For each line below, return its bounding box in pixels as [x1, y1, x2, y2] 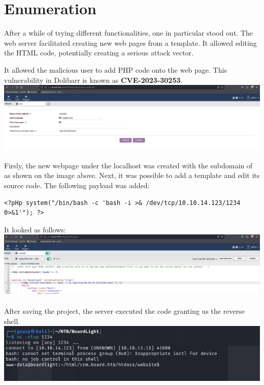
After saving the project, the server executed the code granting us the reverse [4, 306, 245, 316]
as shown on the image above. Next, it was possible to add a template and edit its [4, 170, 260, 181]
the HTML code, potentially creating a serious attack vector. [4, 47, 194, 58]
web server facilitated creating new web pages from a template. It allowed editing [4, 37, 257, 48]
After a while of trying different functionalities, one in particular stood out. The [4, 27, 253, 38]
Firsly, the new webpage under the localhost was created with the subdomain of [4, 160, 253, 170]
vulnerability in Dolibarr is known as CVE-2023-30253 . [4, 74, 183, 85]
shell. [4, 315, 20, 326]
